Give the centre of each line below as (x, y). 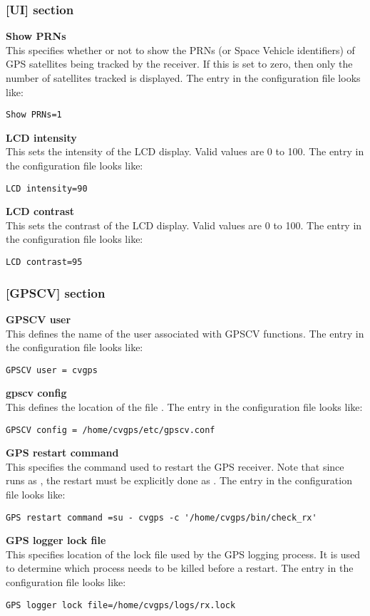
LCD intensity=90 (47, 188)
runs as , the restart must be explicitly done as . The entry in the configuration (179, 480)
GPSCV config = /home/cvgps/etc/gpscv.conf (111, 430)
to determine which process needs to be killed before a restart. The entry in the (180, 568)
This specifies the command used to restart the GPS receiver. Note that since (175, 466)
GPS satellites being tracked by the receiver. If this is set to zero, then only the (179, 64)
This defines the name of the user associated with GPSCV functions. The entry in (185, 333)
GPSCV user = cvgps (52, 370)
